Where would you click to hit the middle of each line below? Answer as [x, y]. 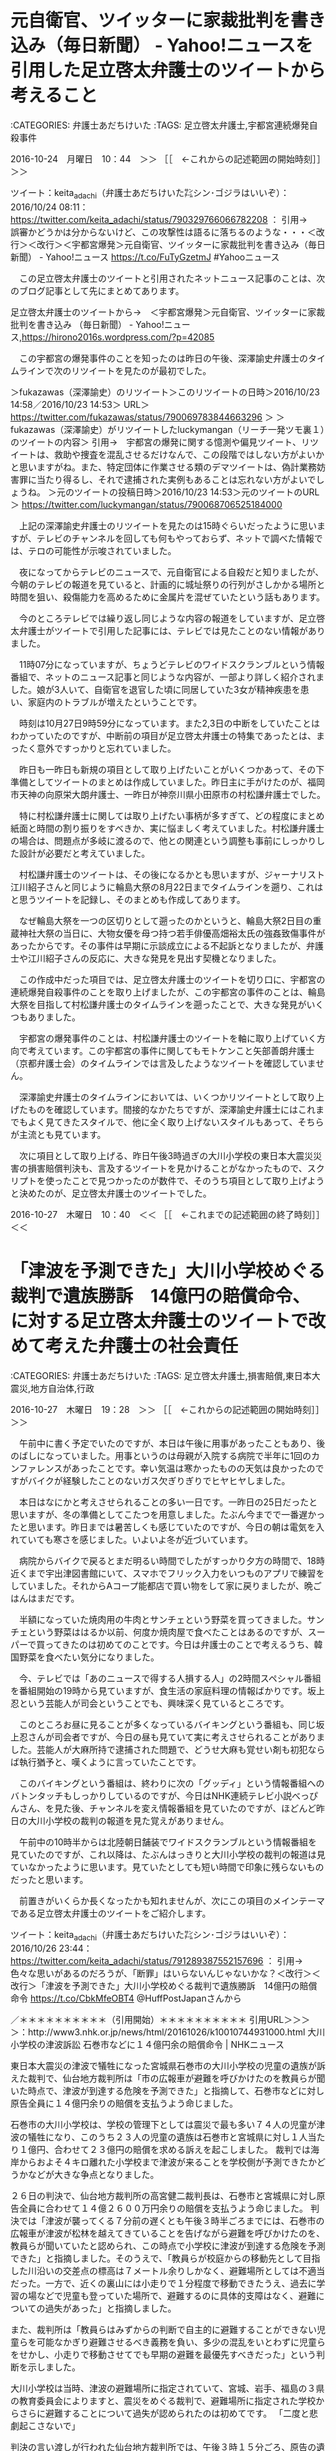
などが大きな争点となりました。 [93, 2175]
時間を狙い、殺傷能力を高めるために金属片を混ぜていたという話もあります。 [168, 597]
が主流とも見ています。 [58, 1134]
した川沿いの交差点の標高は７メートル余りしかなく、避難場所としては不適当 [168, 2271]
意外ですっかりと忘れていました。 [106, 748]
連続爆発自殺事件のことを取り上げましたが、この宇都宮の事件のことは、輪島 [168, 992]
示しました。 [54, 2367]
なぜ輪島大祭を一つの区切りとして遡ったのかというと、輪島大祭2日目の [165, 920]
